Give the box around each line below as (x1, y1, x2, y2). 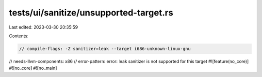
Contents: (9, 33, 29, 39)
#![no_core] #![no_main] (9, 65, 57, 71)
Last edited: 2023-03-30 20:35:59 (9, 24, 78, 30)
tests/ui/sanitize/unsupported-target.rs (9, 7, 173, 18)
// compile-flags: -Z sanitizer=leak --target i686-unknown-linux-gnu (19, 46, 191, 51)
